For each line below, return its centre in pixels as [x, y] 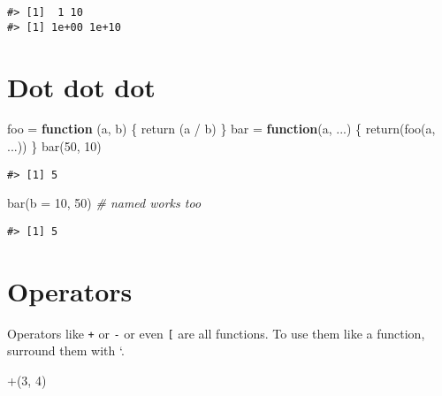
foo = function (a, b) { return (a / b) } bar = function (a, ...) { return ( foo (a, [221, 129]
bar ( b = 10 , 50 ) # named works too [104, 203]
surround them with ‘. [66, 350]
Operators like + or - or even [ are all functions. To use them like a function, [216, 333]
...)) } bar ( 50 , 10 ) [54, 146]
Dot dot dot [81, 86]
